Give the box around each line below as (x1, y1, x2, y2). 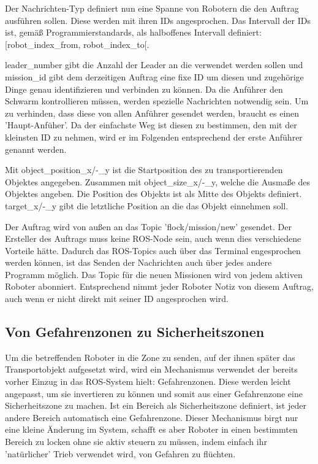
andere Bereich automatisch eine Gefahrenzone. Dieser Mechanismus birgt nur (5, 411, 298, 423)
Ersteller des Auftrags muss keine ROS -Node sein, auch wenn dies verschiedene (5, 232, 301, 245)
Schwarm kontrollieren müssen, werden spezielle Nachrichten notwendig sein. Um (5, 95, 309, 107)
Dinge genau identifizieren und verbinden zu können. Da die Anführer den (5, 82, 283, 95)
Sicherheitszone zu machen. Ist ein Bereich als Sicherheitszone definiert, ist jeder (5, 399, 306, 412)
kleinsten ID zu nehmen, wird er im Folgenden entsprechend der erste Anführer (5, 130, 303, 143)
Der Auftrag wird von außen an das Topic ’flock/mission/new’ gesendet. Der (5, 220, 292, 233)
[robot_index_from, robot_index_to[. (5, 37, 150, 50)
